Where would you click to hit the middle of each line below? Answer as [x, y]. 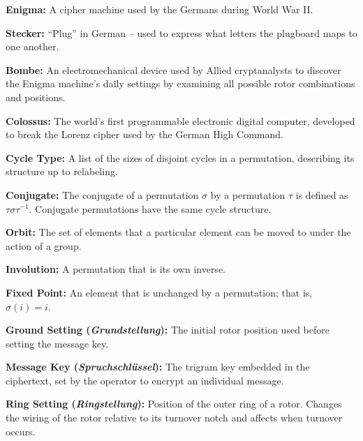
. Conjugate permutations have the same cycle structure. [150, 208]
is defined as [322, 194]
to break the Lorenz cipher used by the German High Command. [145, 134]
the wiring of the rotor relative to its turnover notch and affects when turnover [174, 418]
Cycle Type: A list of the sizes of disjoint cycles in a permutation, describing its [180, 157]
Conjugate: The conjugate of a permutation [102, 194]
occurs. [21, 431]
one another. [32, 46]
